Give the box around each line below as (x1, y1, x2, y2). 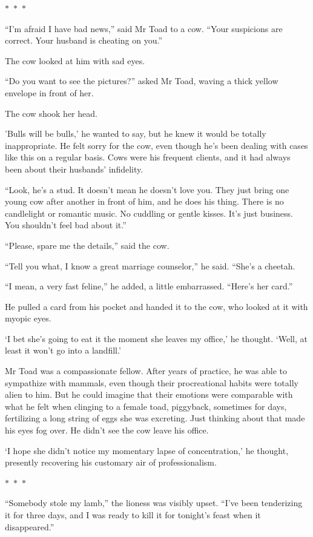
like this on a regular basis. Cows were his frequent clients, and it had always (5, 151, 291, 163)
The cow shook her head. (5, 107, 97, 119)
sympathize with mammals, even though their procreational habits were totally (5, 376, 298, 389)
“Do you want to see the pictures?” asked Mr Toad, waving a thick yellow (5, 74, 278, 87)
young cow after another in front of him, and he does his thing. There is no (5, 195, 284, 208)
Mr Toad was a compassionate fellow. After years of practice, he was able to (5, 364, 287, 377)
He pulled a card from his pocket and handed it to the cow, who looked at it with (5, 300, 308, 312)
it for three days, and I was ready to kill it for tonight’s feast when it (5, 509, 261, 521)
